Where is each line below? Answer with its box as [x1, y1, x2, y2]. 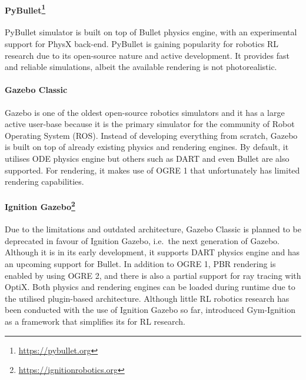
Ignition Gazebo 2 [5, 199, 75, 213]
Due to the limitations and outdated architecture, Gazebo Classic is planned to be [5, 223, 301, 235]
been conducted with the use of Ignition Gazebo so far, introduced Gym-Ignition [5, 304, 295, 316]
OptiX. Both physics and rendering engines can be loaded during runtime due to [5, 281, 295, 293]
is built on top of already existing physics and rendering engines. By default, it [5, 141, 289, 153]
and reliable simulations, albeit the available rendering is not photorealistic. [5, 61, 277, 73]
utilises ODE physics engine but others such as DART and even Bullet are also [5, 152, 290, 164]
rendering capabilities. [5, 175, 84, 188]
